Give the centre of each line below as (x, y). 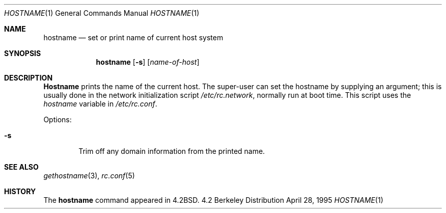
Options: (58, 119)
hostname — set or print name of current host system (133, 37)
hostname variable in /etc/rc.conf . (100, 104)
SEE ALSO (21, 167)
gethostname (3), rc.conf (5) (89, 176)
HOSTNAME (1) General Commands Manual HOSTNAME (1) (102, 13)
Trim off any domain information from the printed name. (172, 151)
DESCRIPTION (29, 78)
